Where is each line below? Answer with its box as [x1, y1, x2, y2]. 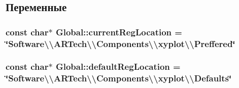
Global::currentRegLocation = [55, 25, 182, 38]
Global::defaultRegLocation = [55, 60, 181, 73]
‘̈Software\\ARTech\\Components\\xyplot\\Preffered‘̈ [6, 37, 235, 50]
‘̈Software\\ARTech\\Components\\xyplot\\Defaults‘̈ [6, 72, 232, 84]
